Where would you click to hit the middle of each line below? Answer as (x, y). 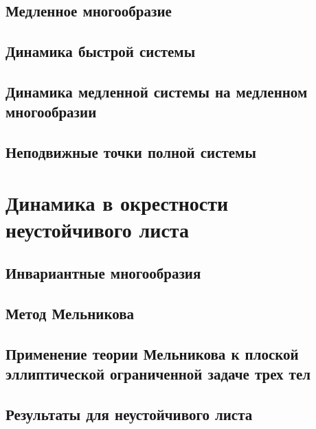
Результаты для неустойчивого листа (129, 414)
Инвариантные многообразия (103, 273)
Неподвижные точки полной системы (131, 152)
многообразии (51, 112)
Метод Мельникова (70, 313)
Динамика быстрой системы (101, 51)
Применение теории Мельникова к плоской (152, 354)
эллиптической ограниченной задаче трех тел (158, 374)
